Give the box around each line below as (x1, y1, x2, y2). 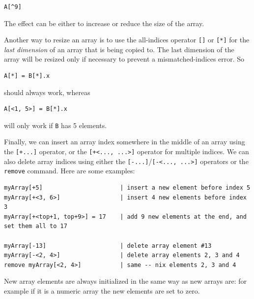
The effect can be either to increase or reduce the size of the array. (4, 18, 204, 28)
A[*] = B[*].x (4, 72, 50, 80)
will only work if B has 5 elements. (4, 120, 107, 130)
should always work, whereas (4, 87, 90, 97)
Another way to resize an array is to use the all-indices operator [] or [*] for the (4, 34, 250, 45)
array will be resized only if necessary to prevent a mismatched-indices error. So (4, 54, 245, 64)
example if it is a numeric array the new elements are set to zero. (4, 285, 200, 296)
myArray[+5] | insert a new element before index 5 (4, 184, 251, 192)
